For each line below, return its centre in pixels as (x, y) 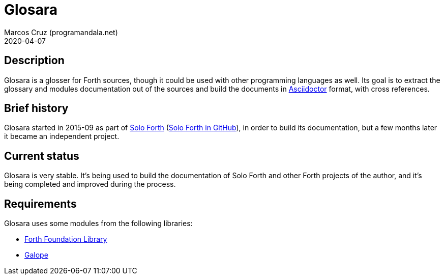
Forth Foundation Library (66, 239)
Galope (36, 255)
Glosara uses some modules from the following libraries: (98, 224)
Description (34, 61)
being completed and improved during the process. (90, 184)
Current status (42, 156)
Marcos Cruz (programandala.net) (61, 32)
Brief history (36, 108)
